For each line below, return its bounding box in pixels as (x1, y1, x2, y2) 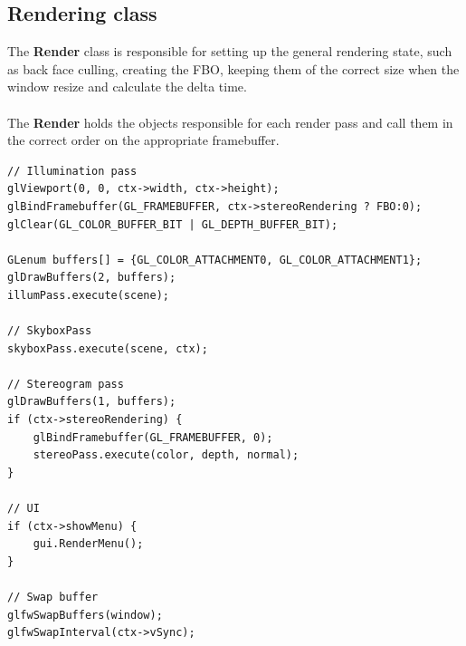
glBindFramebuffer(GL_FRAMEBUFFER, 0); (33, 430, 273, 444)
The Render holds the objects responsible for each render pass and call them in (7, 112, 453, 131)
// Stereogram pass (7, 377, 124, 390)
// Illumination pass (7, 164, 138, 178)
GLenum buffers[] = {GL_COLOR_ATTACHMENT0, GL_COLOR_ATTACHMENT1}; (7, 253, 423, 266)
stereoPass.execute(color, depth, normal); (33, 448, 300, 462)
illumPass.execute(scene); (7, 288, 169, 302)
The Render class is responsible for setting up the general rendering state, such (7, 42, 452, 61)
